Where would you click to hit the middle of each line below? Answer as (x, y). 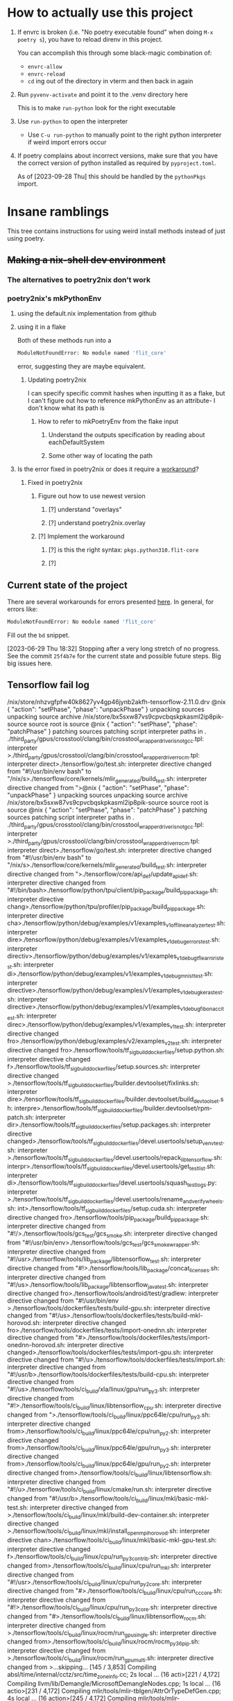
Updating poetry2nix (57, 380)
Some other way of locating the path (100, 456)
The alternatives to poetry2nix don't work (79, 280)
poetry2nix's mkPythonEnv (54, 298)
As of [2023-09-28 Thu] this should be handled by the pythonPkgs (111, 176)
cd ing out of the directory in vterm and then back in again (110, 80)
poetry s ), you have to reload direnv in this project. (90, 39)
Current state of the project (68, 585)
